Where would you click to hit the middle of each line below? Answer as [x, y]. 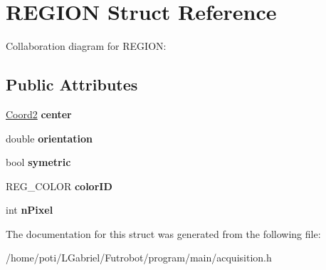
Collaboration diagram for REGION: [86, 46]
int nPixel [30, 210]
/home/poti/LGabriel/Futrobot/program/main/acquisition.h [139, 258]
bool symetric [38, 162]
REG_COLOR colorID [59, 186]
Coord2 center [39, 114]
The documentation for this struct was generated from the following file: [163, 233]
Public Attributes [72, 84]
